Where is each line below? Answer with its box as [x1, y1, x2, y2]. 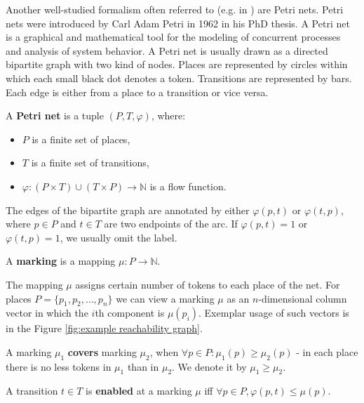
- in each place [296, 344, 358, 359]
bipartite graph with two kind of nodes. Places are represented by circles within [6, 57, 348, 72]
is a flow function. [149, 178, 227, 193]
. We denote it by [172, 359, 247, 374]
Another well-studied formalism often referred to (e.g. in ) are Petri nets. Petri [6, 2, 344, 16]
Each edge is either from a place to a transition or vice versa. [6, 84, 269, 99]
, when [149, 344, 179, 359]
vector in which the [6, 305, 88, 320]
